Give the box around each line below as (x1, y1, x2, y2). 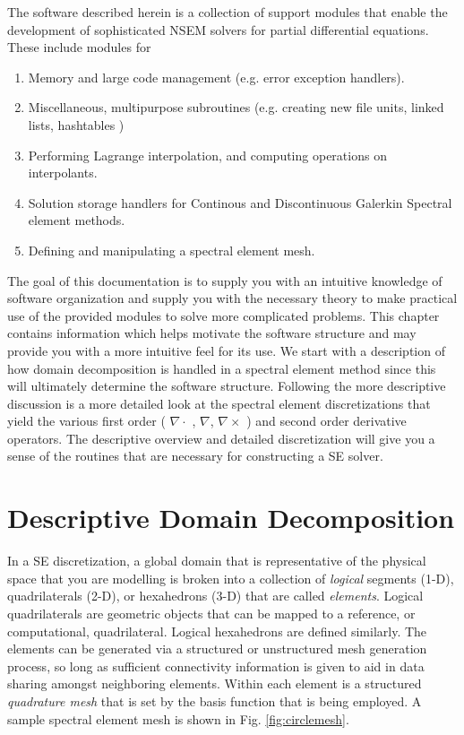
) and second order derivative (246, 411, 407, 430)
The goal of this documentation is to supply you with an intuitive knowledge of (7, 271, 443, 290)
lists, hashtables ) (28, 115, 125, 134)
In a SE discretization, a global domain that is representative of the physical (7, 551, 426, 570)
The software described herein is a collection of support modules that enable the (7, 3, 448, 21)
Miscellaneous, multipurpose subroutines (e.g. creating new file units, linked (28, 98, 444, 117)
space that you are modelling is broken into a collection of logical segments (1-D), (7, 568, 454, 587)
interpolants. (28, 163, 98, 182)
